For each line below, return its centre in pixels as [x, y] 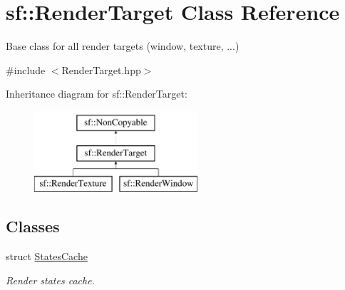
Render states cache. [50, 280]
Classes [33, 226]
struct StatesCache [47, 256]
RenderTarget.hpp [101, 69]
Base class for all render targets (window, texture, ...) [123, 46]
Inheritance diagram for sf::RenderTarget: [97, 94]
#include [26, 69]
